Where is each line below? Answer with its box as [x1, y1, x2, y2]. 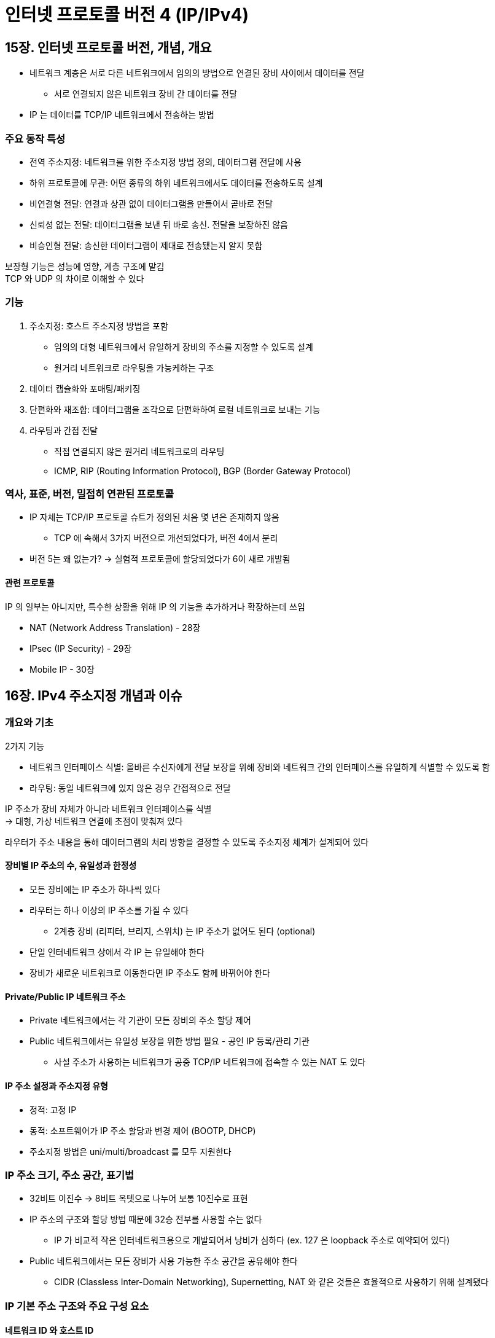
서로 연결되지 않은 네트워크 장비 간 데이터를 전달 [54, 88, 238, 100]
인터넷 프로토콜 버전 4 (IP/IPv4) [5, 4, 249, 25]
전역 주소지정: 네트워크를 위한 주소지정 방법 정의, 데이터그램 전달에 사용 [29, 156, 302, 167]
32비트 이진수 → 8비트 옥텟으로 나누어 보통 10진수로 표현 [29, 1193, 248, 1204]
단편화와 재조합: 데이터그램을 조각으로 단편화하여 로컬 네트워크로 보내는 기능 [29, 404, 321, 415]
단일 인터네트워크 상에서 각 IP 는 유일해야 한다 [29, 947, 205, 958]
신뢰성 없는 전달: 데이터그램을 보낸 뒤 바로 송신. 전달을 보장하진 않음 [29, 219, 288, 230]
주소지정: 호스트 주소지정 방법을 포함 [29, 320, 168, 331]
